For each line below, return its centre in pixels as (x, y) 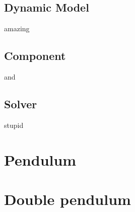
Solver (21, 103)
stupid (14, 125)
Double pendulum (67, 199)
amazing (17, 28)
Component (35, 56)
